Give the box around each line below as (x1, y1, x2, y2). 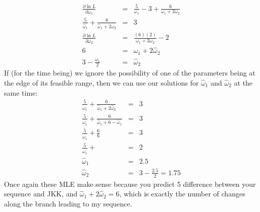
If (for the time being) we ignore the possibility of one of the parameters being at (4, 67, 255, 78)
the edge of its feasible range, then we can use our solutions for (4, 78, 199, 88)
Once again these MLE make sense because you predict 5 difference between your (4, 178, 256, 189)
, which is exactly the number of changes (119, 188, 245, 199)
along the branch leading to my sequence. (4, 198, 132, 208)
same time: (4, 87, 38, 98)
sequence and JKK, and (4, 188, 78, 199)
